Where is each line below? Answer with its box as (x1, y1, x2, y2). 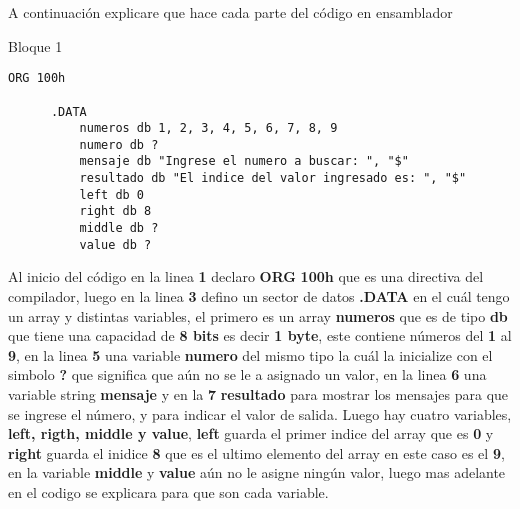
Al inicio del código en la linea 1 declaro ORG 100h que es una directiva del (8, 266, 484, 287)
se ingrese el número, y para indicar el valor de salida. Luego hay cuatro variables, (8, 403, 512, 424)
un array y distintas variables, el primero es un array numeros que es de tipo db (8, 305, 508, 326)
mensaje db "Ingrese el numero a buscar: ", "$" (79, 154, 409, 169)
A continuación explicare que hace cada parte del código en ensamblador (8, 2, 453, 22)
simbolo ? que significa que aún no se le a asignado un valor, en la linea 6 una (8, 364, 487, 385)
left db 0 (79, 187, 145, 202)
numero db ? (79, 137, 159, 152)
